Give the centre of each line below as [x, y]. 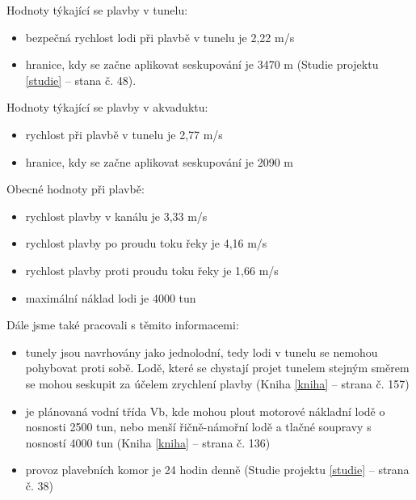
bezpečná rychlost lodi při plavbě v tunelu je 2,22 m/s [160, 37]
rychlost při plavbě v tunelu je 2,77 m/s [124, 134]
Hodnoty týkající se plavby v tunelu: [97, 10]
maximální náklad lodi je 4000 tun [111, 297]
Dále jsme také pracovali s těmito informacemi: [123, 325]
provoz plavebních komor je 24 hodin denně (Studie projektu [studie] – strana [217, 470]
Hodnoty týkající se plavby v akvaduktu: [107, 107]
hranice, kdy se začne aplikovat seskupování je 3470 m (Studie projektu [202, 64]
